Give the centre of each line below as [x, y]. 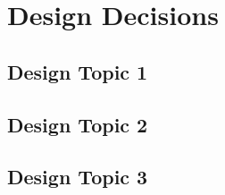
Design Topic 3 [78, 177]
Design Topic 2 [78, 124]
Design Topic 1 [78, 71]
